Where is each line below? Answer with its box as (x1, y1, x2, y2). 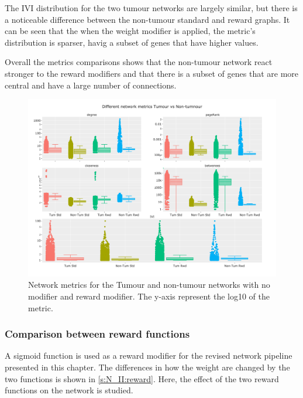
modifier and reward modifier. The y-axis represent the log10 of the (28, 290, 270, 302)
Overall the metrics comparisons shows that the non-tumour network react (5, 56, 273, 68)
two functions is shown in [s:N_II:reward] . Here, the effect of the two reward (5, 372, 279, 385)
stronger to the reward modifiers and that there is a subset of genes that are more (5, 67, 299, 79)
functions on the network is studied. (5, 384, 133, 396)
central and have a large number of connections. (5, 79, 177, 91)
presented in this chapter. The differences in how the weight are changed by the (5, 361, 290, 373)
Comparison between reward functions (5, 326, 190, 341)
